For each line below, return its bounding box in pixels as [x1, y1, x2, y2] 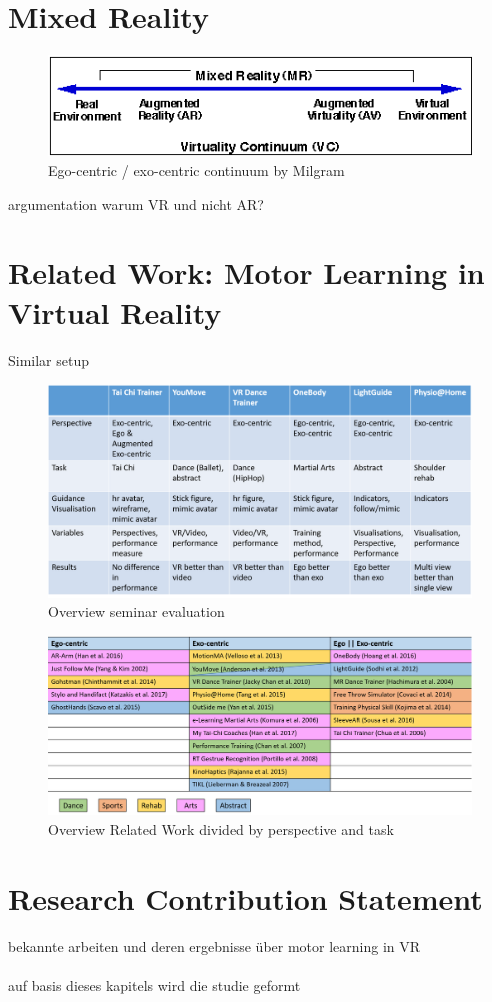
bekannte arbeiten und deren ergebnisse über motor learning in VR [8, 935, 421, 956]
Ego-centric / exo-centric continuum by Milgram [48, 160, 345, 181]
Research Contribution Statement [8, 877, 483, 918]
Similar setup [8, 349, 90, 370]
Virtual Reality [8, 291, 222, 332]
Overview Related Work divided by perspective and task [48, 818, 394, 839]
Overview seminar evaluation [48, 601, 225, 622]
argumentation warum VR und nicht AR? [8, 193, 264, 214]
